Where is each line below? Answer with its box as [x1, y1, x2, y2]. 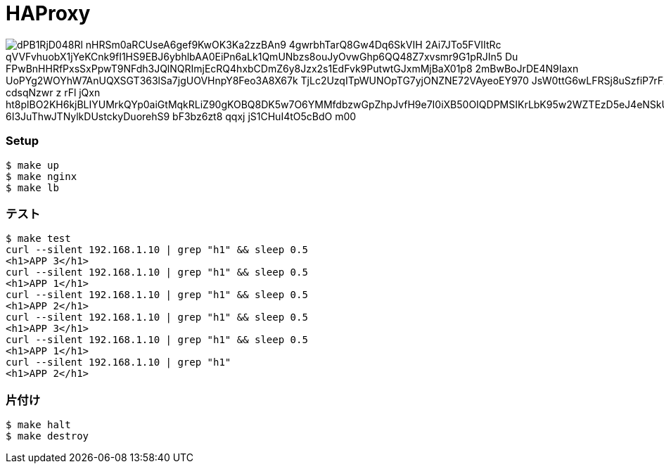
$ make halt [6, 419, 71, 430]
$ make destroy [6, 430, 89, 442]
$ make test [6, 233, 71, 245]
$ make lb [6, 181, 59, 193]
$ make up [6, 159, 59, 171]
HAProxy [6, 1, 91, 25]
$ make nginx [6, 170, 77, 182]
